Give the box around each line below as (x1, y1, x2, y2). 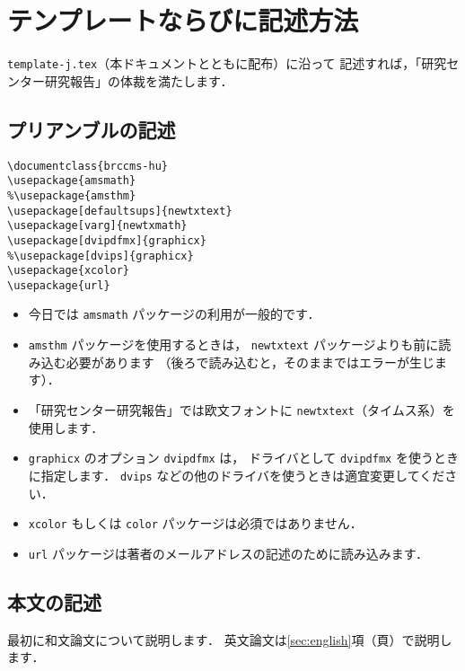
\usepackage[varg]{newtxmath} (7, 219, 188, 233)
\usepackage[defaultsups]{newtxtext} (7, 204, 232, 217)
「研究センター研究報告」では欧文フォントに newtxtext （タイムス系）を (28, 400, 455, 419)
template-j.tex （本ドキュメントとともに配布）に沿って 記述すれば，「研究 (7, 54, 447, 73)
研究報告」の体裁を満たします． (44, 71, 233, 90)
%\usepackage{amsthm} (7, 189, 136, 202)
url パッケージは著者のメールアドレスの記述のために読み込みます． (28, 543, 429, 562)
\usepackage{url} (7, 278, 110, 292)
